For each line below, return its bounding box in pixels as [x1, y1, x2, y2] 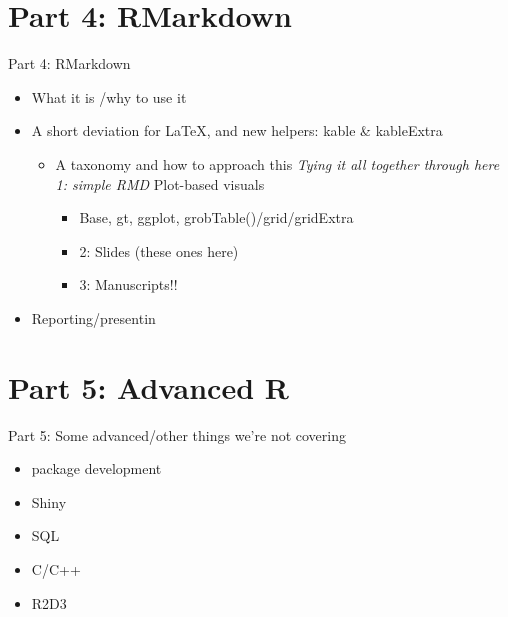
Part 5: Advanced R [8, 366, 289, 407]
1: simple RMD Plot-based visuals [55, 173, 265, 194]
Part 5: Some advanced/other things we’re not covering [8, 424, 346, 445]
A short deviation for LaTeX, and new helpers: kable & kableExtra [31, 120, 443, 141]
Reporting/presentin [31, 307, 156, 328]
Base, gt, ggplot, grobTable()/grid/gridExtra [79, 207, 354, 228]
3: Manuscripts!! [79, 274, 178, 295]
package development [31, 458, 162, 479]
